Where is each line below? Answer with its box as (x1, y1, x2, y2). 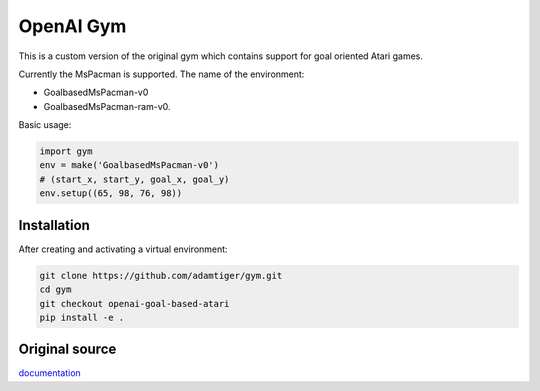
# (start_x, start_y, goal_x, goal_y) (39, 173, 230, 185)
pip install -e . (39, 311, 125, 323)
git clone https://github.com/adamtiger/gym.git (39, 270, 283, 281)
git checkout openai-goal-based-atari (39, 298, 230, 309)
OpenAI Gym (18, 15, 127, 37)
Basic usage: (18, 119, 72, 131)
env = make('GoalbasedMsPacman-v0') (39, 160, 220, 171)
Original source (18, 341, 117, 358)
